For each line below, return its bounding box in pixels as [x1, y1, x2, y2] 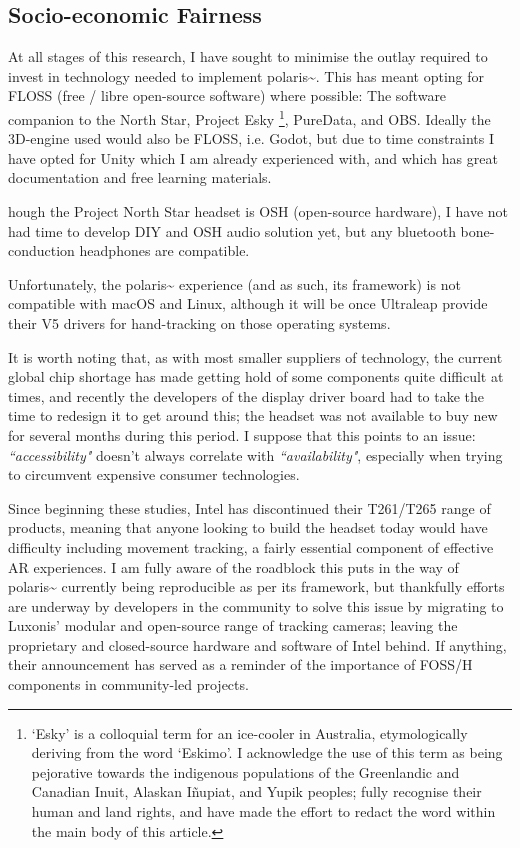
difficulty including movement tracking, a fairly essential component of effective [8, 536, 494, 557]
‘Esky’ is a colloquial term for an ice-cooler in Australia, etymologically [31, 722, 468, 743]
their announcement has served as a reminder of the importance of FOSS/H [8, 654, 473, 675]
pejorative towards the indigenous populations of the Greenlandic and [31, 761, 460, 782]
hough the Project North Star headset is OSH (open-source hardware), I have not [8, 201, 509, 222]
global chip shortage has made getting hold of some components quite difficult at [8, 366, 504, 387]
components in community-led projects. [8, 674, 249, 695]
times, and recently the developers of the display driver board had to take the [8, 385, 485, 406]
